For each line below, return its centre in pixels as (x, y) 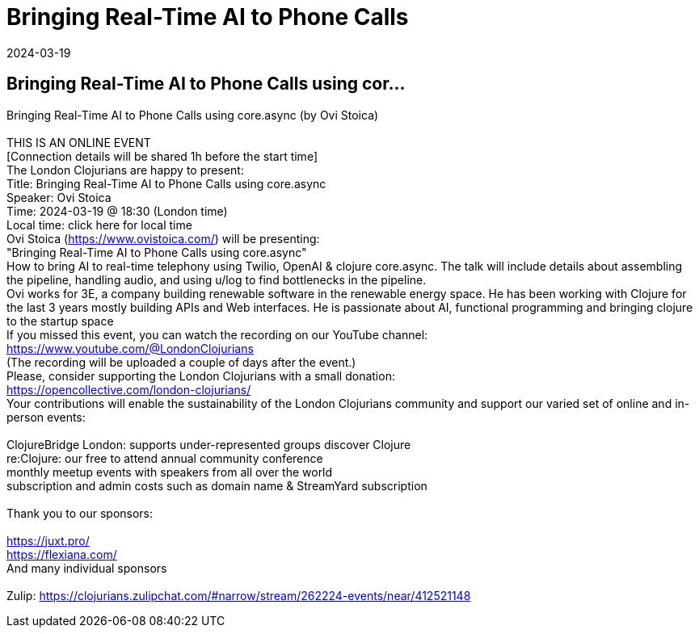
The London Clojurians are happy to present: (125, 170)
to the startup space (60, 321)
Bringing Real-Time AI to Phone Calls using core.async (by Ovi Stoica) (193, 115)
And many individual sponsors (87, 568)
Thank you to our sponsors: (80, 513)
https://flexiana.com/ (62, 554)
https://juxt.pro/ (48, 540)
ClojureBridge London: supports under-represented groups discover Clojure (209, 444)
